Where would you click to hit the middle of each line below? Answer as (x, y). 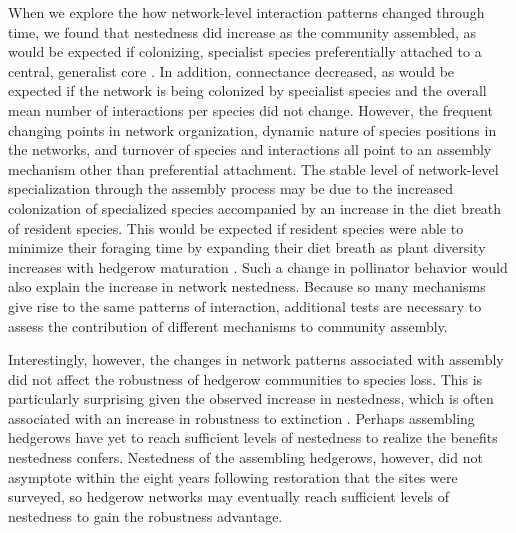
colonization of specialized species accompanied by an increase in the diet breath (255, 207)
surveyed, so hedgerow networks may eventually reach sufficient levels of (229, 496)
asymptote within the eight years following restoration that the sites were (233, 476)
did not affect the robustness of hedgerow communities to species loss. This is (245, 378)
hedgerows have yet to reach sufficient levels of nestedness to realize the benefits (253, 437)
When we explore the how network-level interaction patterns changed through (246, 12)
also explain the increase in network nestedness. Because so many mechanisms (247, 286)
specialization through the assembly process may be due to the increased (231, 188)
